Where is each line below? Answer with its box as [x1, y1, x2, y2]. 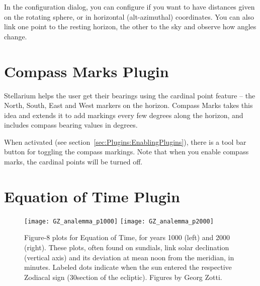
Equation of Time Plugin [4, 186, 180, 206]
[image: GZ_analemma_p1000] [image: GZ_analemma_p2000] [24, 217, 214, 225]
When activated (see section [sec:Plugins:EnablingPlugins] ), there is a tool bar [4, 136, 246, 147]
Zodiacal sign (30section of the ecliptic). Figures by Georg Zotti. [24, 271, 222, 282]
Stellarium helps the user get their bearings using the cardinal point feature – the [4, 90, 255, 100]
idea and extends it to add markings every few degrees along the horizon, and [4, 109, 243, 120]
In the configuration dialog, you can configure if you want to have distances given [4, 2, 255, 12]
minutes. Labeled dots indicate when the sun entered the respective [24, 262, 232, 272]
